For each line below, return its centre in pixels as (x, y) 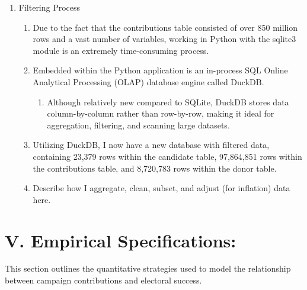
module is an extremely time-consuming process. (121, 50)
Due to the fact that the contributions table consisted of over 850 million (165, 27)
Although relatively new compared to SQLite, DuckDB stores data (168, 101)
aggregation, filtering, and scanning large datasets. (138, 125)
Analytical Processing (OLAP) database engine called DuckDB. (148, 81)
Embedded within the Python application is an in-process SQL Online (160, 70)
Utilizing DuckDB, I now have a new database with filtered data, (151, 145)
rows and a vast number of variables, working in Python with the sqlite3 (164, 39)
